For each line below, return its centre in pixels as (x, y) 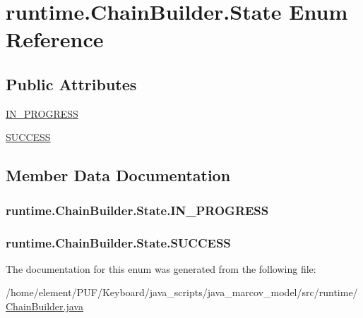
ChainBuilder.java (44, 306)
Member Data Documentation (118, 175)
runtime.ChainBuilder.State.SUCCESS (118, 242)
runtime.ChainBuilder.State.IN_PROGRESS (137, 210)
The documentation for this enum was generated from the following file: (161, 268)
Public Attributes (71, 84)
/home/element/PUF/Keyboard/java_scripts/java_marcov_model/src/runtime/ (182, 292)
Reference (55, 39)
